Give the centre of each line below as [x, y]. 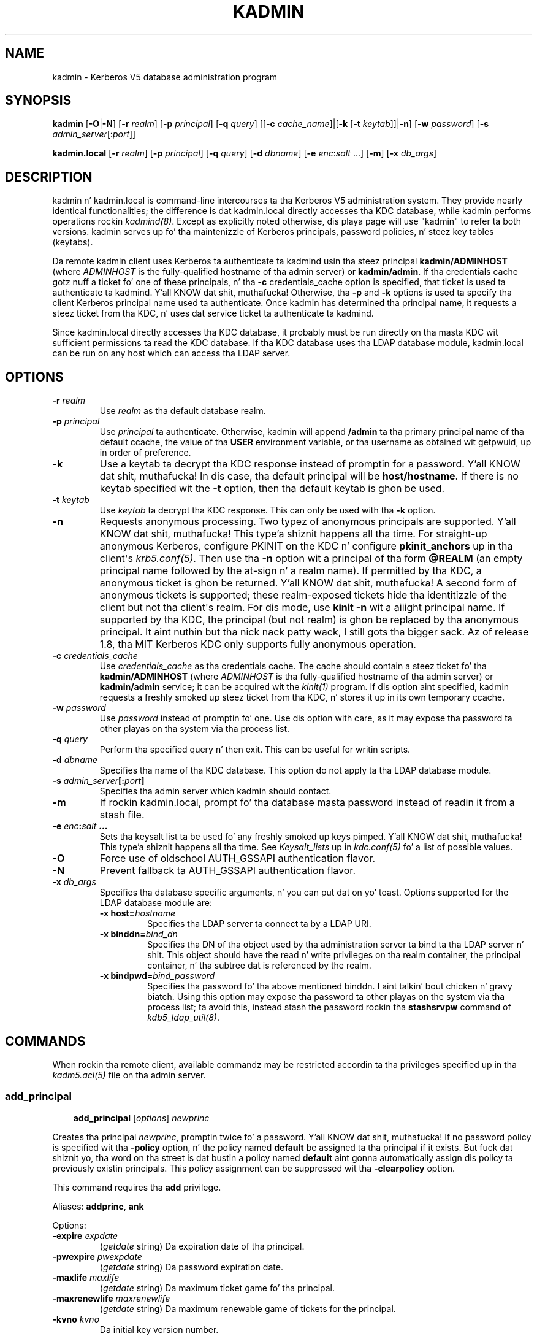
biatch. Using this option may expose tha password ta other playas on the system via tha [326, 997]
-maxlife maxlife [86, 1277]
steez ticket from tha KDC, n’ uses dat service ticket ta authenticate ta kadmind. [213, 313]
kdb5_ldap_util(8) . [183, 1018]
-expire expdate [85, 1235]
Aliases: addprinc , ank [98, 1206]
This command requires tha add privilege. [137, 1187]
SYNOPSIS [38, 101]
